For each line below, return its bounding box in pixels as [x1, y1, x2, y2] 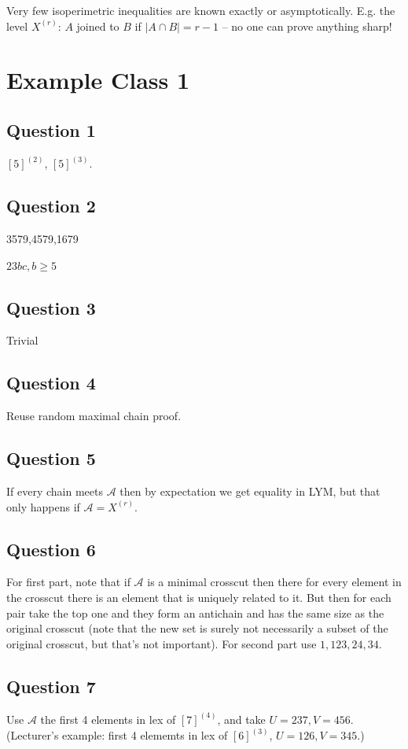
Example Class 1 [6, 64, 190, 96]
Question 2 [6, 194, 96, 218]
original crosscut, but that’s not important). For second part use [6, 635, 317, 651]
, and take [217, 710, 266, 727]
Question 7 [6, 673, 96, 698]
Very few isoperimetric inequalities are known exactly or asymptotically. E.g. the [6, 2, 395, 18]
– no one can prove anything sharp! [222, 17, 392, 34]
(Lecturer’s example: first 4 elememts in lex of [6, 727, 228, 743]
